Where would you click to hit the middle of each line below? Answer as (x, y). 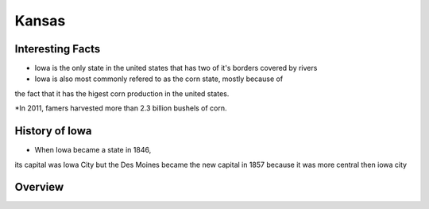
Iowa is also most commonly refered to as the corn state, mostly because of (159, 79)
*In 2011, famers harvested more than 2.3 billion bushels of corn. (121, 108)
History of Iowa (53, 131)
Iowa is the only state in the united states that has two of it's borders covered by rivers (176, 68)
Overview (39, 187)
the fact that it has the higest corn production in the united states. (122, 93)
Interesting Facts (58, 49)
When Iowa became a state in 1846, (93, 150)
